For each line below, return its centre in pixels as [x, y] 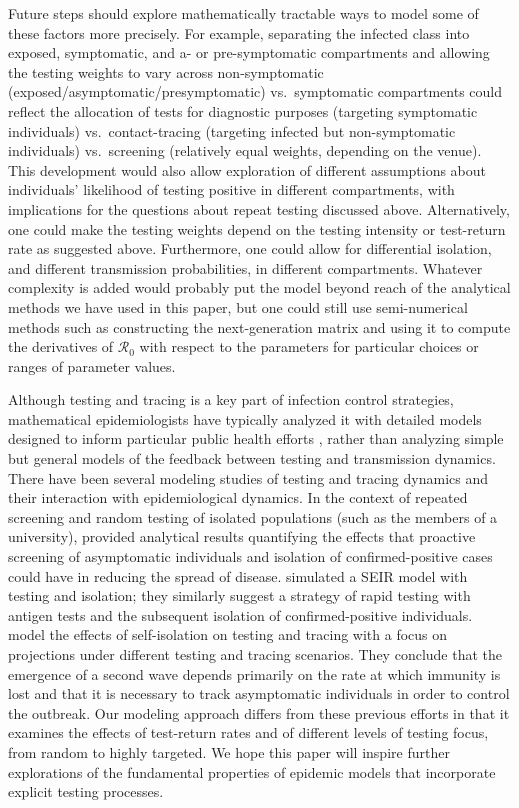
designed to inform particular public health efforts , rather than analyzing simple [256, 438]
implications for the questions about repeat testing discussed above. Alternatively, [259, 208]
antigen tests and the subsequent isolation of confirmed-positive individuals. [240, 614]
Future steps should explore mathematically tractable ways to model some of [243, 13]
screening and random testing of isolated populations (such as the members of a [253, 516]
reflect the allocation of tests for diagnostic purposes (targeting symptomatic [243, 110]
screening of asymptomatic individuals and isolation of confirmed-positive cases [250, 556]
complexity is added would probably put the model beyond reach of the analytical [259, 287]
